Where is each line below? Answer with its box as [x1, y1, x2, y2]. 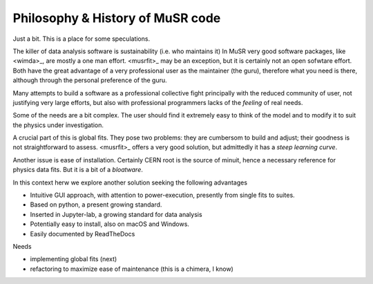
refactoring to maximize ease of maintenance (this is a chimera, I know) [30, 265, 234, 273]
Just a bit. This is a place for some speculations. [12, 35, 151, 43]
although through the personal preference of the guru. [12, 76, 167, 84]
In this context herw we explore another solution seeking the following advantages [12, 178, 248, 187]
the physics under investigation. [12, 121, 104, 129]
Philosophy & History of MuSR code [12, 10, 221, 26]
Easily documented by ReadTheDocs [30, 229, 135, 238]
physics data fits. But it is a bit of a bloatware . [12, 166, 143, 174]
